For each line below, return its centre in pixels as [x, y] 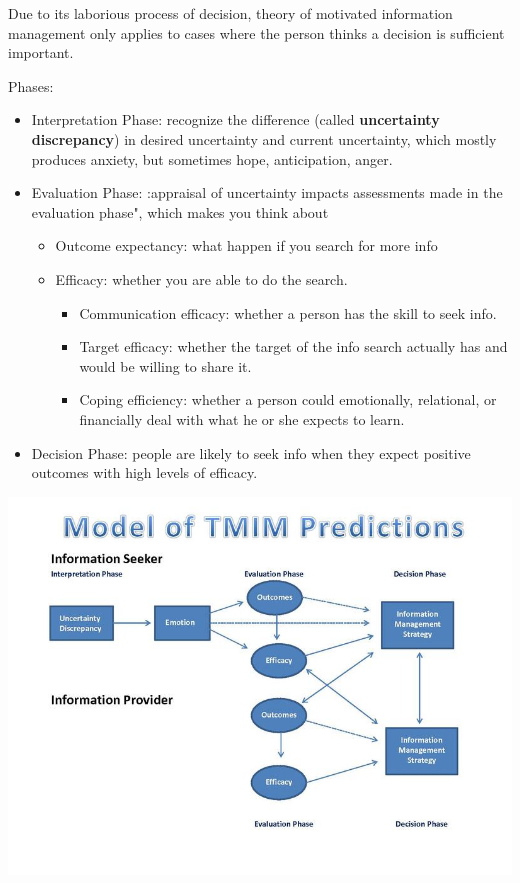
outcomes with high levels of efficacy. [144, 472]
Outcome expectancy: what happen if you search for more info [246, 245]
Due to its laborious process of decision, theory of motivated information [230, 13]
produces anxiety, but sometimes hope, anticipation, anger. [212, 158]
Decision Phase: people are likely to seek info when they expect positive [251, 452]
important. [41, 52]
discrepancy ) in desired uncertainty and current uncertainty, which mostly [264, 138]
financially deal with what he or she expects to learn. [242, 418]
